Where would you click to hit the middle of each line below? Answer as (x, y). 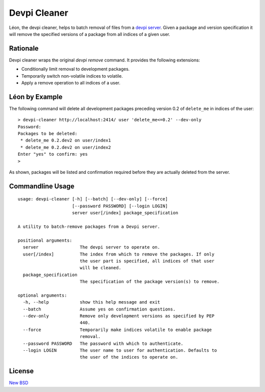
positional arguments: (45, 240)
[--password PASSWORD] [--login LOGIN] (120, 206)
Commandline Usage (42, 186)
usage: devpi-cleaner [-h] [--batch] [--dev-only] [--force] (93, 199)
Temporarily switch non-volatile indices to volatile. (72, 76)
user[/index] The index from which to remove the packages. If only (119, 254)
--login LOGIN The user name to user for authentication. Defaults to (120, 350)
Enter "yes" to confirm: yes (53, 154)
